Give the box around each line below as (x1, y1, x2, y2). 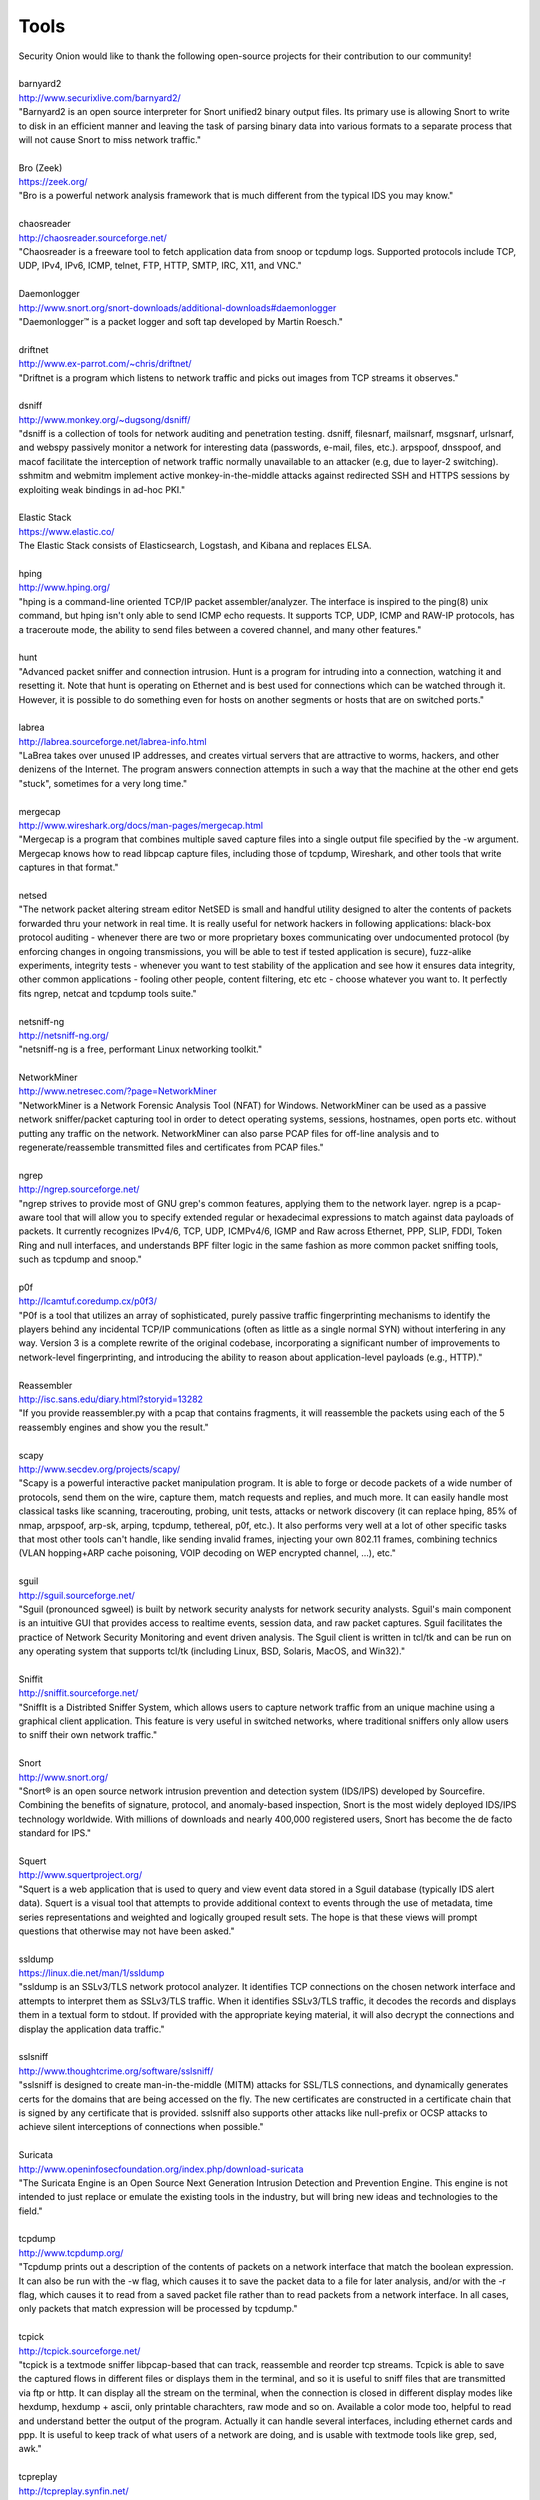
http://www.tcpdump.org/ (18, 2246, 124, 2259)
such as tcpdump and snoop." (18, 1253, 142, 1265)
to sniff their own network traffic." (18, 1729, 158, 1741)
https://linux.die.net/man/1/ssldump (18, 1967, 165, 1979)
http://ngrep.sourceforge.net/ (18, 1183, 140, 1195)
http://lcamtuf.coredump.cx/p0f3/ (18, 1295, 158, 1307)
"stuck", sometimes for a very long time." (18, 777, 188, 789)
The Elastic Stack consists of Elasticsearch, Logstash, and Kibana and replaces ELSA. (18, 540, 372, 552)
